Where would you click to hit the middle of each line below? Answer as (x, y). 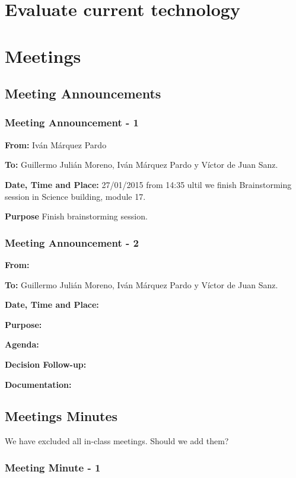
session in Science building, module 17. (75, 196)
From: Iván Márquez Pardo (56, 144)
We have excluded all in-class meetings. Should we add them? (117, 441)
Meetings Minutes (61, 416)
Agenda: (22, 344)
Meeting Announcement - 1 (72, 122)
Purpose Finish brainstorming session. (76, 216)
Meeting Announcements (83, 93)
